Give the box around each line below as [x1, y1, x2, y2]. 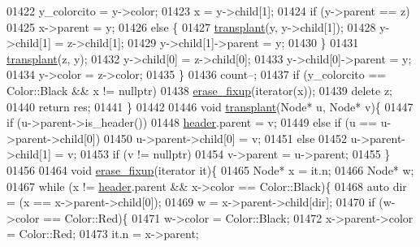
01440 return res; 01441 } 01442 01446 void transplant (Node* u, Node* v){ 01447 [6, 97, 414, 115]
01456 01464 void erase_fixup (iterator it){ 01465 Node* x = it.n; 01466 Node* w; [6, 161, 414, 178]
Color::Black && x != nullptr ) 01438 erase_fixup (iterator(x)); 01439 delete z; [6, 81, 392, 98]
